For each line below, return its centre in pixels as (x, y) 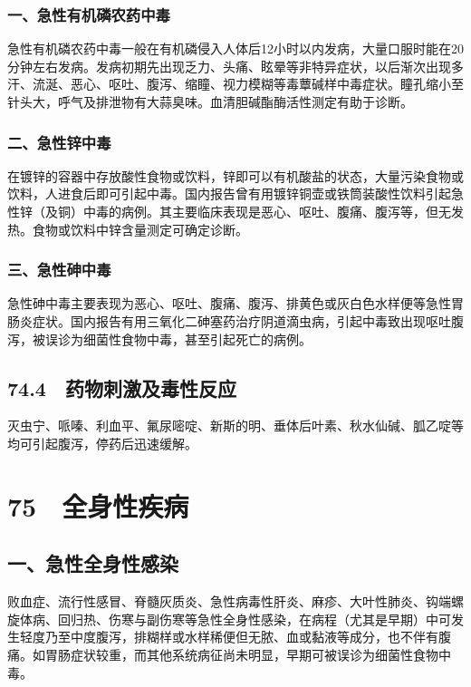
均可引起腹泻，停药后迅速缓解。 (102, 443)
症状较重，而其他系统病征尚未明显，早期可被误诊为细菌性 (241, 654)
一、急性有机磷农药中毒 (89, 14)
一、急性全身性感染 (93, 563)
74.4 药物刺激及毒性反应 (122, 387)
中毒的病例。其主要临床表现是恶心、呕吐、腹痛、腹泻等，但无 (267, 211)
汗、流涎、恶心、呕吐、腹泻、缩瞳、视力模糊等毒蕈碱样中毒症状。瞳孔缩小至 (235, 84)
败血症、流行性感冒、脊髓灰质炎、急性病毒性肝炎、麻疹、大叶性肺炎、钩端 (229, 601)
